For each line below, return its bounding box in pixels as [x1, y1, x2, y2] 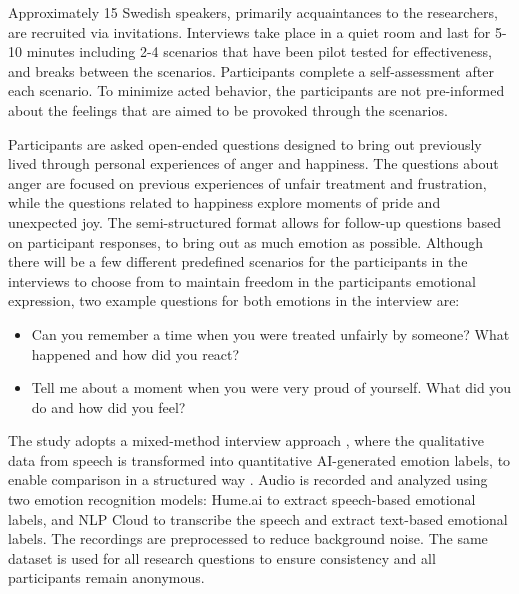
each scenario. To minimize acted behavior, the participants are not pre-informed [8, 80, 505, 101]
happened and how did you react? [31, 343, 240, 364]
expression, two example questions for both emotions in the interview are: [8, 290, 460, 311]
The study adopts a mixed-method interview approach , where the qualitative [8, 430, 484, 451]
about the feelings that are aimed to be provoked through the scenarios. [8, 99, 448, 120]
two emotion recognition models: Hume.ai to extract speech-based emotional [8, 489, 476, 510]
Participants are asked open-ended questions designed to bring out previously [8, 133, 482, 154]
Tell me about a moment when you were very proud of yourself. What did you [31, 377, 512, 398]
